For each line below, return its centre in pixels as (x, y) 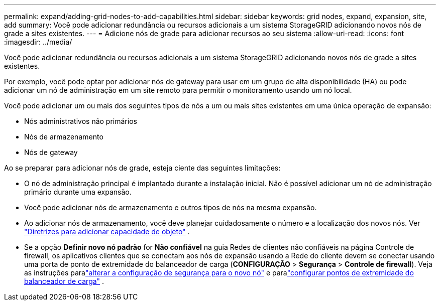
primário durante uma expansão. (78, 192)
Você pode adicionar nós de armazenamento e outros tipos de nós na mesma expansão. (171, 207)
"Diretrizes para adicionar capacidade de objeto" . (107, 232)
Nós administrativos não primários (81, 121)
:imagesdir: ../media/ (38, 42)
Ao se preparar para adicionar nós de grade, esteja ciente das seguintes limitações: (142, 168)
